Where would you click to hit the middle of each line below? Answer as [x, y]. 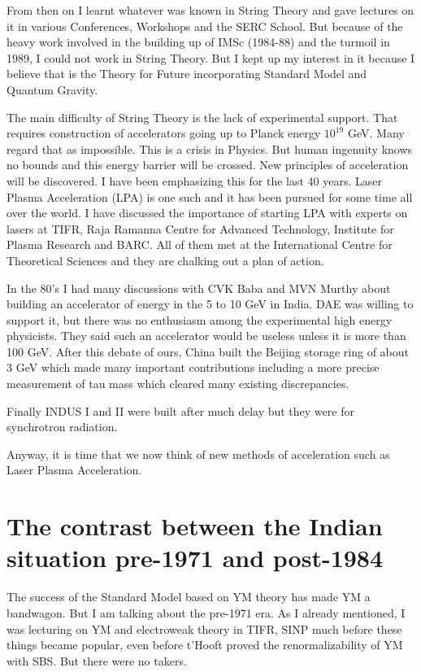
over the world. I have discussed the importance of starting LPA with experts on [207, 213]
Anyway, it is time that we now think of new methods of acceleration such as [198, 454]
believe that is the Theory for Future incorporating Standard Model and [187, 74]
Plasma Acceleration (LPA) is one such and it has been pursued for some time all [210, 196]
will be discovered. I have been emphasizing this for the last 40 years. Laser [194, 180]
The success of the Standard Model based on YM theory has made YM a [189, 597]
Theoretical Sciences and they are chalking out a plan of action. [165, 260]
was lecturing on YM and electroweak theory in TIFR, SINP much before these [204, 628]
